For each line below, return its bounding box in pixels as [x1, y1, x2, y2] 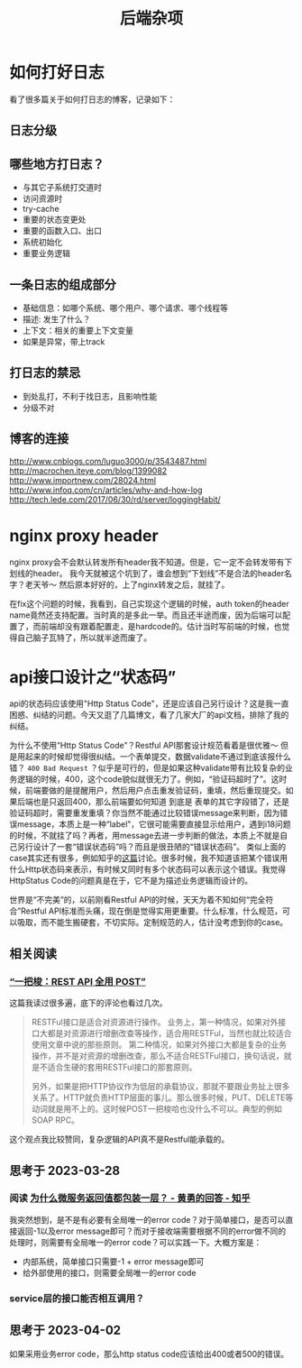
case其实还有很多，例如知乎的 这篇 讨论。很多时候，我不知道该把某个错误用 [9, 853, 288, 864]
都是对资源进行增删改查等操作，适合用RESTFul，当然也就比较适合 [47, 1028, 292, 1039]
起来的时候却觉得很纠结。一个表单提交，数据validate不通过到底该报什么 [24, 751, 291, 762]
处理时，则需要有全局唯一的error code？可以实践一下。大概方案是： [9, 1236, 262, 1247]
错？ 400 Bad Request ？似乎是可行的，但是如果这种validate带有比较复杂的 [9, 763, 286, 774]
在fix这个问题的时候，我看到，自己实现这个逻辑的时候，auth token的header [9, 598, 290, 609]
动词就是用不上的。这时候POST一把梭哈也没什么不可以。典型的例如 [31, 1104, 282, 1115]
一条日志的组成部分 [9, 277, 116, 292]
